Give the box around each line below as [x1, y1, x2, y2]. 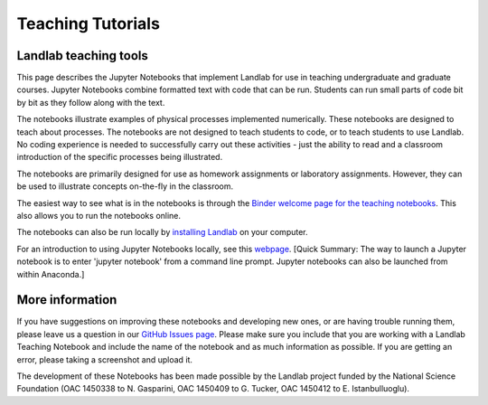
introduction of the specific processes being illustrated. [16, 152, 223, 163]
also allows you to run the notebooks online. [16, 210, 181, 221]
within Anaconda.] [16, 268, 85, 279]
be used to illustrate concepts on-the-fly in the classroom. [16, 181, 234, 192]
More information [16, 292, 117, 307]
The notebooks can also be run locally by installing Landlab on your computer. [16, 227, 308, 238]
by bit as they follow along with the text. [16, 97, 165, 108]
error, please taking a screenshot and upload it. [16, 353, 193, 365]
